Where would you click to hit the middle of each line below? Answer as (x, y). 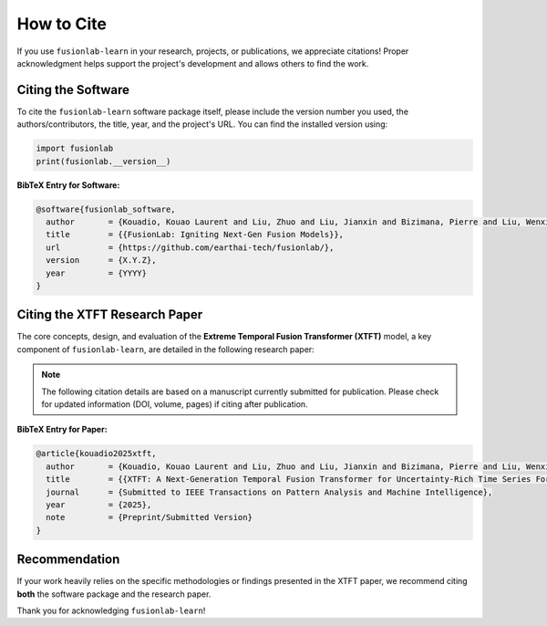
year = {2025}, (99, 505)
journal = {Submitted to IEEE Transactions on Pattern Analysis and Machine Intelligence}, (269, 492)
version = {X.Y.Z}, (101, 261)
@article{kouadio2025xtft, (96, 454)
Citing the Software (73, 90)
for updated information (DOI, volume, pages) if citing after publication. (175, 404)
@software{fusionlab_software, (106, 209)
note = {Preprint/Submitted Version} (149, 517)
